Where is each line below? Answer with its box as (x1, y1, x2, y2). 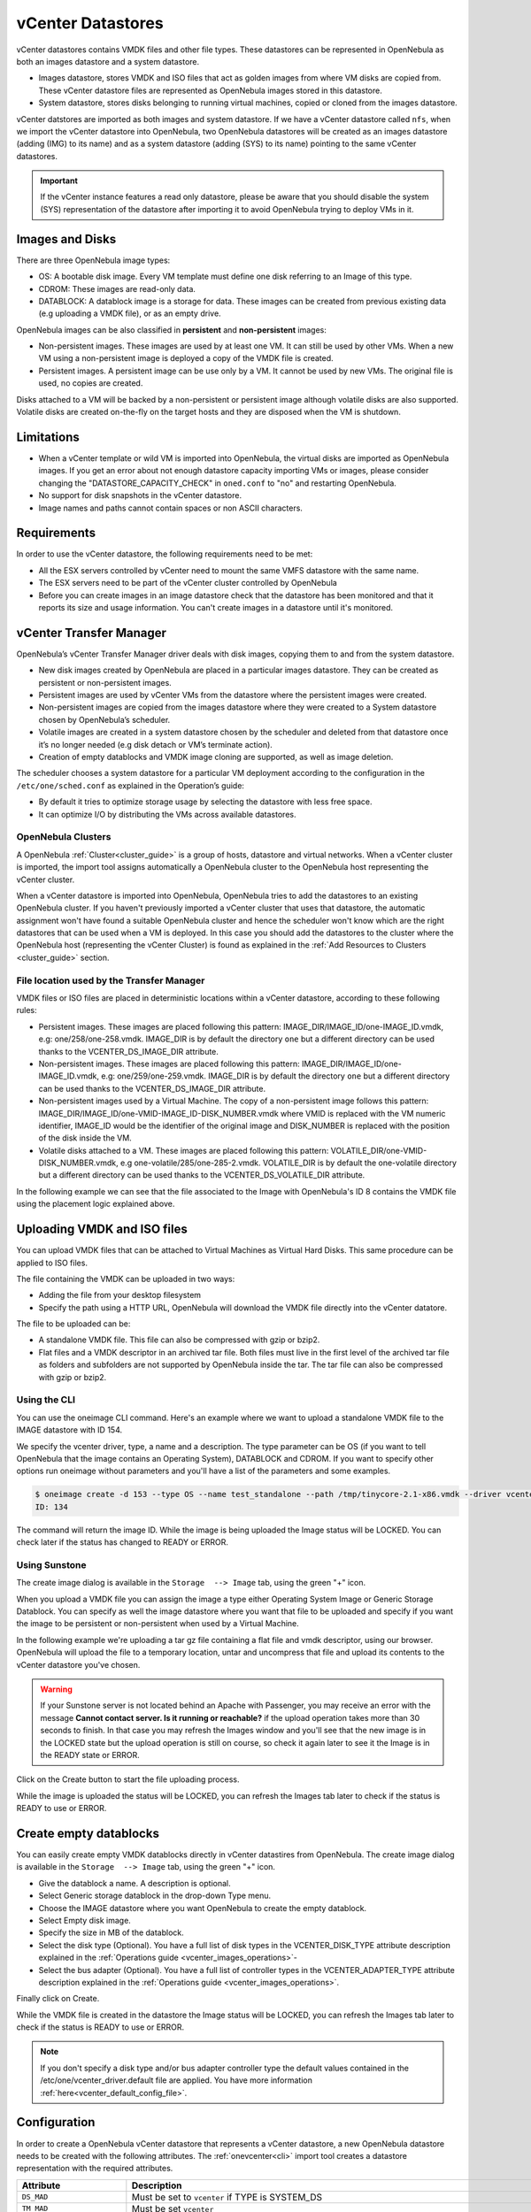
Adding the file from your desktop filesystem (38, 1290, 202, 1301)
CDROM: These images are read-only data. (38, 283, 196, 294)
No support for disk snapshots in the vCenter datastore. (38, 490, 242, 501)
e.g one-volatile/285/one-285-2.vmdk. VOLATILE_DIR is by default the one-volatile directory (119, 1157, 458, 1168)
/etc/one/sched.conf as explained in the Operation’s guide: (16, 780, 245, 791)
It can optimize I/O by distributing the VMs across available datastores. (38, 809, 296, 819)
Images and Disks (16, 231, 117, 247)
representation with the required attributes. (16, 2163, 173, 2174)
